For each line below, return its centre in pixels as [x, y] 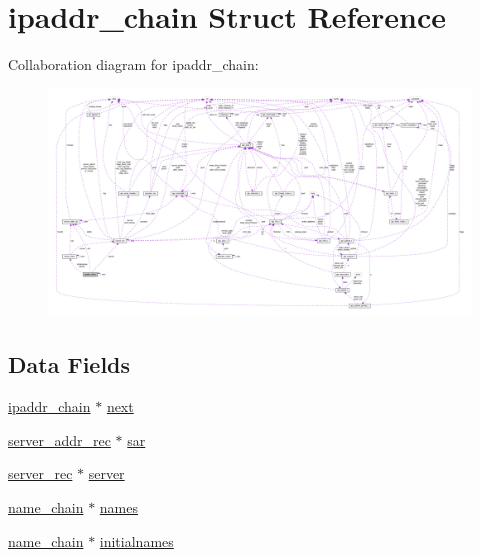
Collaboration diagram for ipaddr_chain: [133, 64]
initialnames [136, 540]
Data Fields [69, 364]
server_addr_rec [59, 439]
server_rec [40, 473]
